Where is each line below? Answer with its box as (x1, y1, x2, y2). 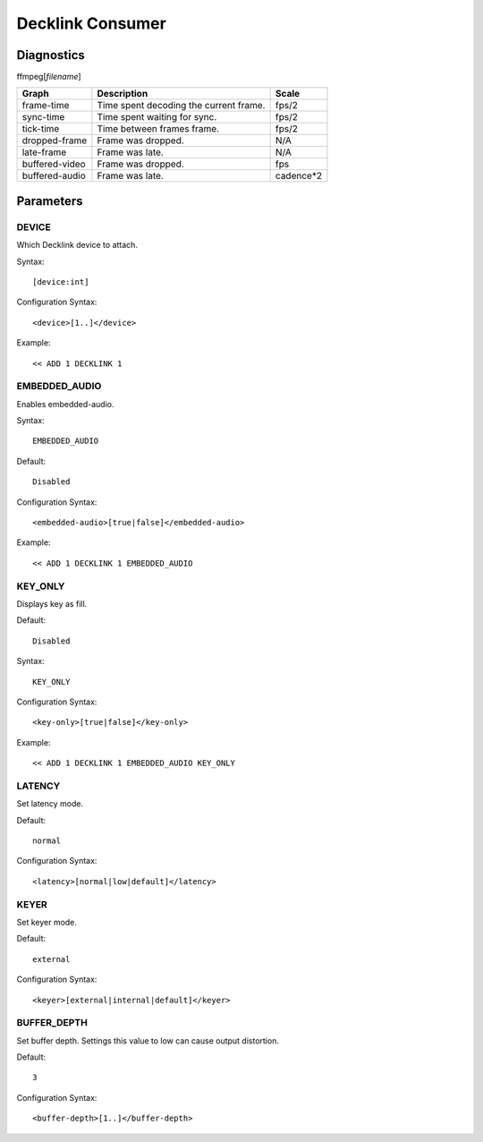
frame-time (21, 99, 70, 112)
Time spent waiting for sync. (97, 111, 217, 124)
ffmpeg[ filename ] (16, 72, 81, 82)
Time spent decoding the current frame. (97, 99, 266, 112)
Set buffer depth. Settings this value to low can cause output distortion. (16, 1035, 279, 1046)
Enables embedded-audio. (16, 398, 115, 409)
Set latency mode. (16, 798, 84, 809)
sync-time (21, 111, 65, 124)
